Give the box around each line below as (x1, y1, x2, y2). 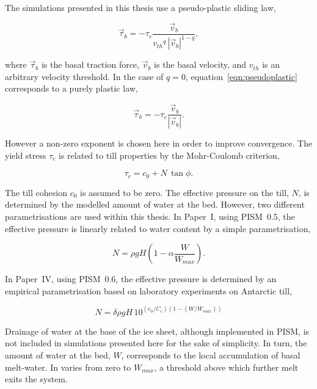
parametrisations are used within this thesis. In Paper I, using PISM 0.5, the (5, 209, 295, 222)
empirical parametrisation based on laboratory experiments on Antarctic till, (5, 284, 292, 297)
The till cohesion (5, 186, 67, 198)
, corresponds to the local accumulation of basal (121, 348, 301, 361)
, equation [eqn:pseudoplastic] (185, 70, 297, 82)
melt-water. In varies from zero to (5, 360, 131, 373)
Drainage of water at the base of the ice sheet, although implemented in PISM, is (5, 324, 310, 337)
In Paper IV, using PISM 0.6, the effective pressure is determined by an (5, 272, 277, 285)
